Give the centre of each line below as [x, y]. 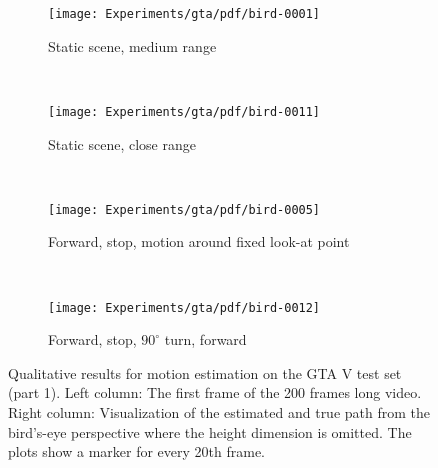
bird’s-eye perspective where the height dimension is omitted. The [210, 431]
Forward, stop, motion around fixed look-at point [199, 241]
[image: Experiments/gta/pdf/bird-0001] [184, 14]
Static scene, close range [122, 143]
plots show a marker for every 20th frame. [136, 451]
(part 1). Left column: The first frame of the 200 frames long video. [215, 392]
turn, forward [205, 339]
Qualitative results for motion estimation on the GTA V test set [205, 372]
